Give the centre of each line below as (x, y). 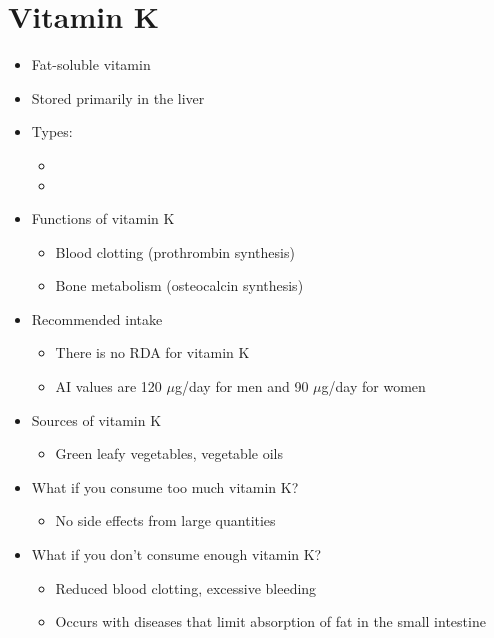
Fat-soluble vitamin (91, 64)
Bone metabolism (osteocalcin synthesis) (179, 285)
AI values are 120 (108, 386)
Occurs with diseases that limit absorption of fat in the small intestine (270, 621)
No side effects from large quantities (165, 520)
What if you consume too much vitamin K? (165, 486)
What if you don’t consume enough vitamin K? (176, 554)
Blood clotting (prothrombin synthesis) (175, 251)
